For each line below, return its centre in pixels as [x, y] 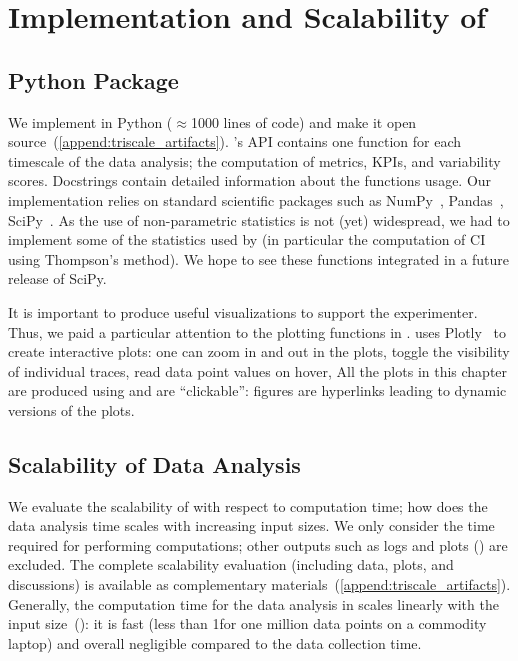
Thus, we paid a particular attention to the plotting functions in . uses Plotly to [257, 331]
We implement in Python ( [90, 121]
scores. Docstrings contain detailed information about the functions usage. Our [250, 180]
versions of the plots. [71, 409]
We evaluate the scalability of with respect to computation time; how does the [248, 505]
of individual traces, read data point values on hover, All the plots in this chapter [258, 370]
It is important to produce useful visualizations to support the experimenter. [243, 311]
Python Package [93, 79]
